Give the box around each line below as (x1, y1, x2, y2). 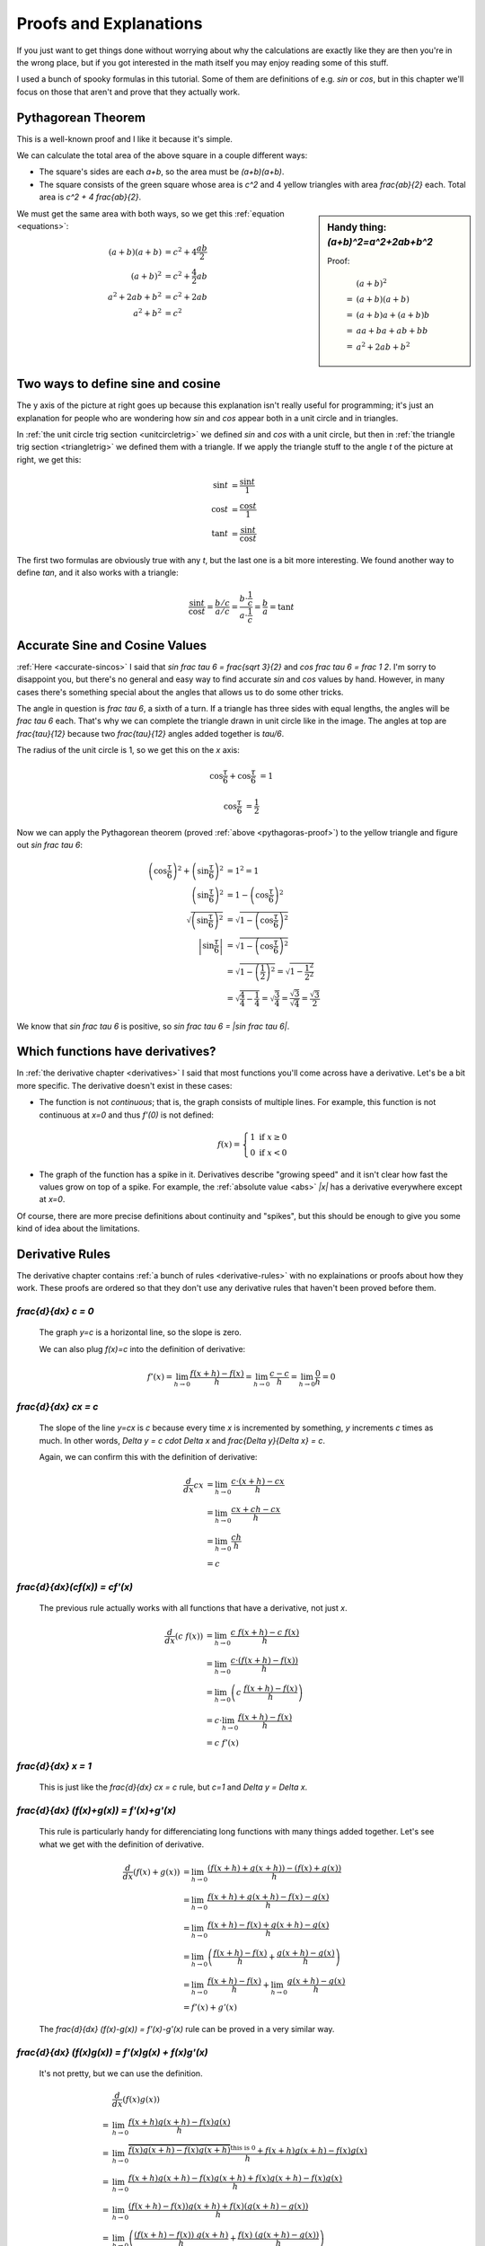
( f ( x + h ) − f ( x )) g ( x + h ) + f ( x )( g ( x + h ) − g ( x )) (128, 2201, 309, 2212)
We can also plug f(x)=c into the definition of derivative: (39, 1343, 246, 1354)
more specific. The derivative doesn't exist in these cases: (16, 1080, 233, 1091)
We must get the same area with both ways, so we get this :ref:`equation (16, 208, 285, 219)
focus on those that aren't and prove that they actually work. (16, 86, 241, 97)
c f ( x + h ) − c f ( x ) (230, 1627, 300, 1637)
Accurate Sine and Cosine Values (16, 638, 207, 653)
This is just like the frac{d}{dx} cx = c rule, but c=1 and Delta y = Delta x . (39, 1782, 308, 1792)
